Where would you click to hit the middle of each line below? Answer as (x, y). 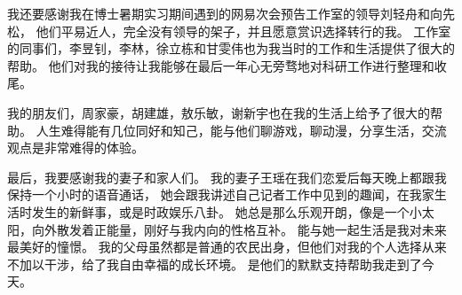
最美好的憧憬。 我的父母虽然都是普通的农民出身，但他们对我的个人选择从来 (227, 247)
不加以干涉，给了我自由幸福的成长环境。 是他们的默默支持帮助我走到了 (215, 264)
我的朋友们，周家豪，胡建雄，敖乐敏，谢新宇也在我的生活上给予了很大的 (219, 112)
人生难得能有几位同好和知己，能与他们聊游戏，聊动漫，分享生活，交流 (241, 130)
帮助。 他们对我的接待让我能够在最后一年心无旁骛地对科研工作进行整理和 (221, 65)
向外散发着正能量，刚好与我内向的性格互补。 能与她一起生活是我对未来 (239, 229)
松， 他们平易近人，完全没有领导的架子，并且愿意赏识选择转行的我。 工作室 (229, 31)
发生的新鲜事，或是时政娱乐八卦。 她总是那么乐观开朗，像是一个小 (227, 211)
